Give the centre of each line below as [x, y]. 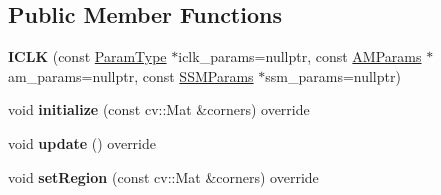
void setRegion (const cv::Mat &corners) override [163, 176]
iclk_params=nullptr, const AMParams [300, 56]
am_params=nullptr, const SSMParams [131, 75]
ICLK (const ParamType [87, 56]
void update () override [82, 142]
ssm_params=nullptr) [333, 75]
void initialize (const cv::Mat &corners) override [159, 109]
